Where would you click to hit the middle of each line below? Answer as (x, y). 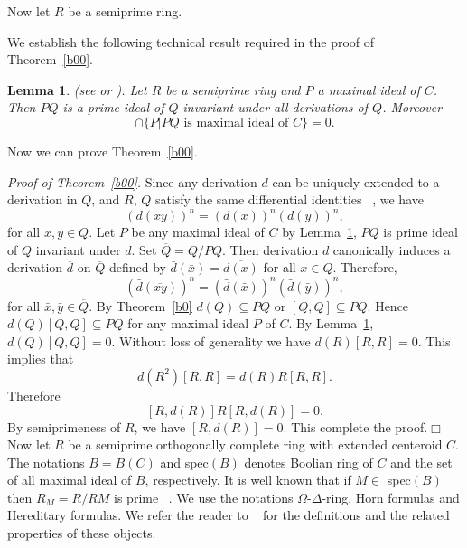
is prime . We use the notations (204, 497)
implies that (41, 359)
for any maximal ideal (188, 323)
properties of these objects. (82, 533)
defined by (137, 267)
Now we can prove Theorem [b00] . (103, 151)
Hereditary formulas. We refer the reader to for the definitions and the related (229, 515)
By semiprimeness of (64, 426)
